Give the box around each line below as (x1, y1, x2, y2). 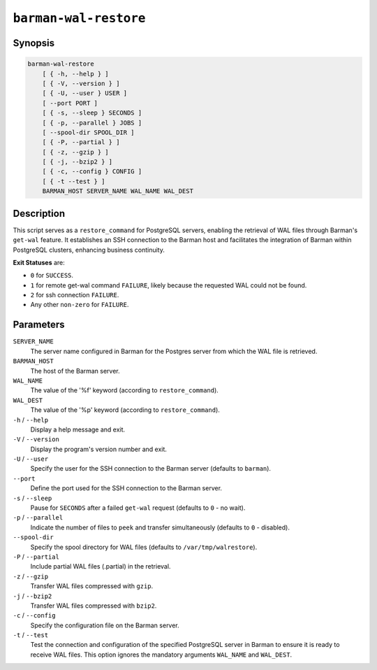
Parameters (13, 319, 65, 331)
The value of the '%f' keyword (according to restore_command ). (30, 386, 219, 394)
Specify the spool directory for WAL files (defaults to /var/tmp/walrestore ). (30, 543, 258, 551)
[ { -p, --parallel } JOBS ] (42, 119, 142, 127)
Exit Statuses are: (13, 258, 66, 266)
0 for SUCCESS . (30, 271, 73, 280)
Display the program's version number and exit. (30, 445, 168, 453)
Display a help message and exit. (30, 425, 126, 434)
